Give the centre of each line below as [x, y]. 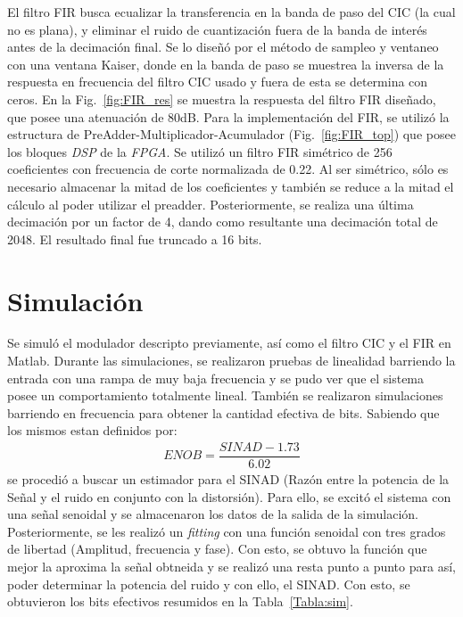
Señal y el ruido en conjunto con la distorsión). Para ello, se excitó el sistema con [229, 496]
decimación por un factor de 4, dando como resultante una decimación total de [223, 222]
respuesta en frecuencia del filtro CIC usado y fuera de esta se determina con [218, 82]
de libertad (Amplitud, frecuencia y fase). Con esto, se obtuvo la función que [217, 549]
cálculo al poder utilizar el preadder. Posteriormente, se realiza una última [211, 204]
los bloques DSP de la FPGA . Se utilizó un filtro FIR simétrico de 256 [200, 151]
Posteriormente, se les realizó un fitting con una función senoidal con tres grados [227, 531]
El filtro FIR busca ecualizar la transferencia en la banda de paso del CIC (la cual [231, 12]
